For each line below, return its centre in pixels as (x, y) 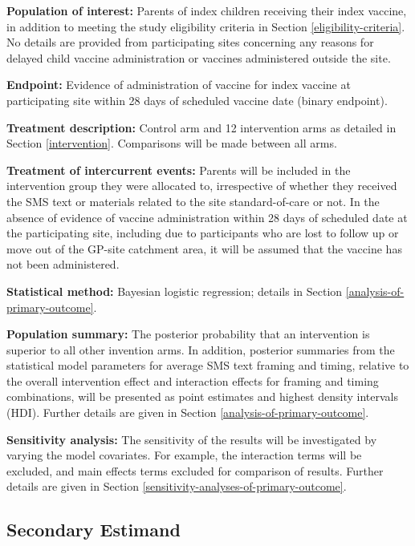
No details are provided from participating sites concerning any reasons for (190, 42)
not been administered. (63, 264)
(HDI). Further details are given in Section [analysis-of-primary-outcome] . (188, 413)
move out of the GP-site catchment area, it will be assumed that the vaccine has (204, 248)
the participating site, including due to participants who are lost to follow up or (203, 233)
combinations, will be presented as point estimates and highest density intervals (202, 396)
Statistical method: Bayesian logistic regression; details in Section (175, 291)
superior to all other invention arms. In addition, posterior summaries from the (201, 349)
